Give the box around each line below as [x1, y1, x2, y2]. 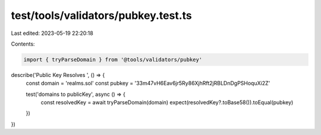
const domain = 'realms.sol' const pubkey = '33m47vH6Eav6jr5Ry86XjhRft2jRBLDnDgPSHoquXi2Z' [26, 80, 270, 87]
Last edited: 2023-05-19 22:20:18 [11, 30, 93, 37]
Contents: [11, 40, 35, 47]
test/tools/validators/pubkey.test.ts [11, 9, 193, 22]
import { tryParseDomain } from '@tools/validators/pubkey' [23, 56, 203, 63]
